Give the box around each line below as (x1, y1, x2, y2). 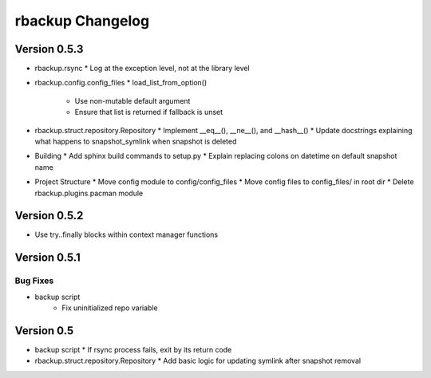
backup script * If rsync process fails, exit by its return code (34, 345, 232, 354)
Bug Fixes (14, 275, 54, 286)
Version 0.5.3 (14, 42, 84, 56)
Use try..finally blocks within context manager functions (34, 230, 219, 239)
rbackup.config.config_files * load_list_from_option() (34, 78, 208, 88)
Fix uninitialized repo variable (61, 303, 159, 313)
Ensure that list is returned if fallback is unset (74, 108, 223, 117)
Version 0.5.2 (14, 209, 84, 222)
